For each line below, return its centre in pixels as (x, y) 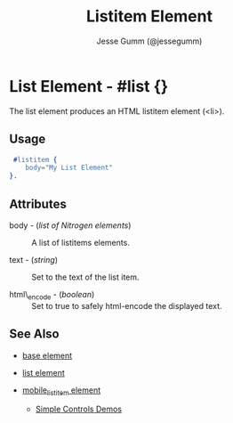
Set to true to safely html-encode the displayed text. (127, 305)
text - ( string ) (33, 259)
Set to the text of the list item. (85, 277)
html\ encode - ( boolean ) (52, 295)
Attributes (38, 203)
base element (47, 355)
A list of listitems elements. (81, 242)
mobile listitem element (61, 391)
